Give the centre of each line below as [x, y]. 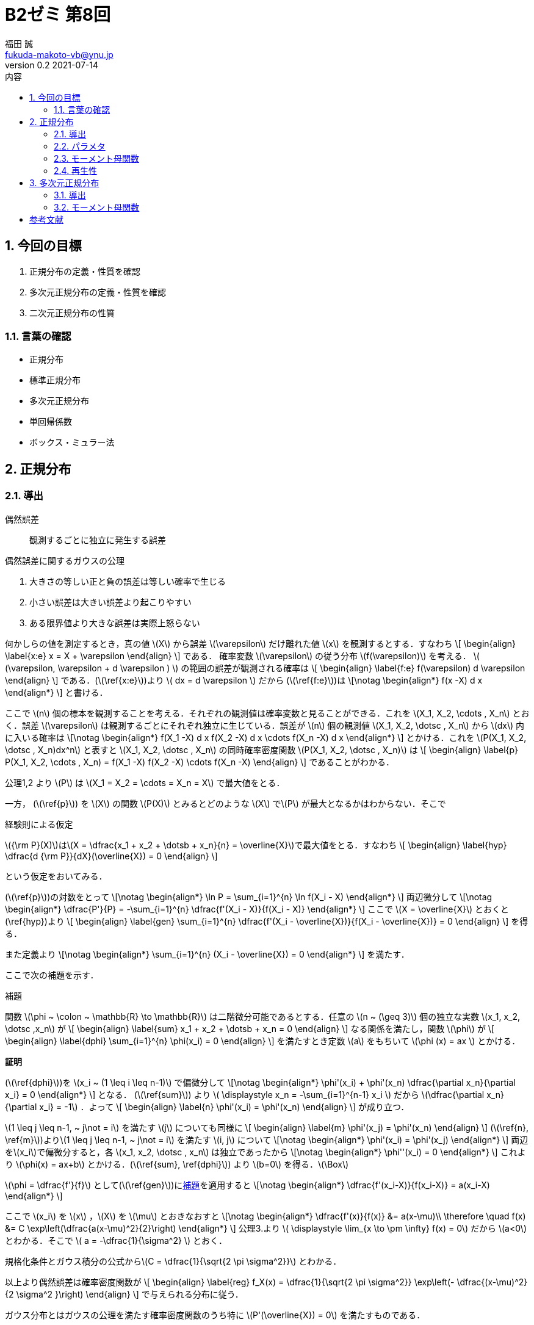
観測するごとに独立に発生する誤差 [98, 540]
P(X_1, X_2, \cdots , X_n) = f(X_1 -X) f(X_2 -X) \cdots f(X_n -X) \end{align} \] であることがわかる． [200, 762]
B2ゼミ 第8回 [58, 15]
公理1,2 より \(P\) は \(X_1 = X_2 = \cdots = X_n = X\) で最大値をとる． [145, 782]
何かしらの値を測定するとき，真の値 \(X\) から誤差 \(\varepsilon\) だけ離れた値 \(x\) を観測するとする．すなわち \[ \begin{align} [260, 643]
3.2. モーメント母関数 [97, 207]
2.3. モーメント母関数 [96, 158]
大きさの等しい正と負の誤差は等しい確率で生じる [128, 581]
